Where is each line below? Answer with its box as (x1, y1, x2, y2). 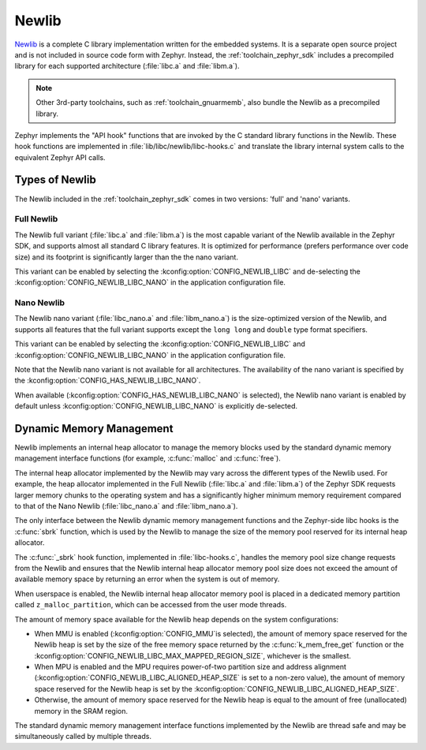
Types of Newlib (14, 174, 96, 187)
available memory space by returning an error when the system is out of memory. (14, 574, 280, 584)
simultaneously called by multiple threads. (14, 732, 151, 741)
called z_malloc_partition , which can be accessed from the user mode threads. (14, 600, 287, 610)
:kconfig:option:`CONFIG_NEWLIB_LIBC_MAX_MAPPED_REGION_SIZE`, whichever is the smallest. (34, 651, 351, 660)
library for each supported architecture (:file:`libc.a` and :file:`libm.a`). (14, 62, 240, 71)
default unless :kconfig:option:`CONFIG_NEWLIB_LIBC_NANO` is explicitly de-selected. (14, 401, 298, 411)
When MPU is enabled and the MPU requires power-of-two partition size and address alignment (34, 662, 347, 672)
